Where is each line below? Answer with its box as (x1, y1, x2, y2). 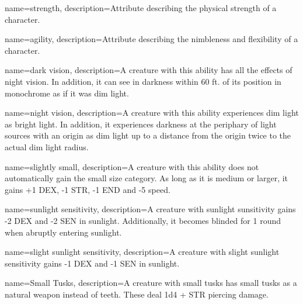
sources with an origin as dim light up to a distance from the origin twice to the (5, 129, 291, 141)
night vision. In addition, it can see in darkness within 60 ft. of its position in (5, 75, 281, 87)
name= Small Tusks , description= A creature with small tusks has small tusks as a (5, 277, 297, 289)
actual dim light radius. (5, 140, 89, 153)
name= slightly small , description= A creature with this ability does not (5, 160, 259, 172)
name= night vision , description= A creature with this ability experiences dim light (5, 106, 299, 119)
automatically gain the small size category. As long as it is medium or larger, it (5, 172, 288, 184)
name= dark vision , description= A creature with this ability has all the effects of (5, 64, 292, 76)
